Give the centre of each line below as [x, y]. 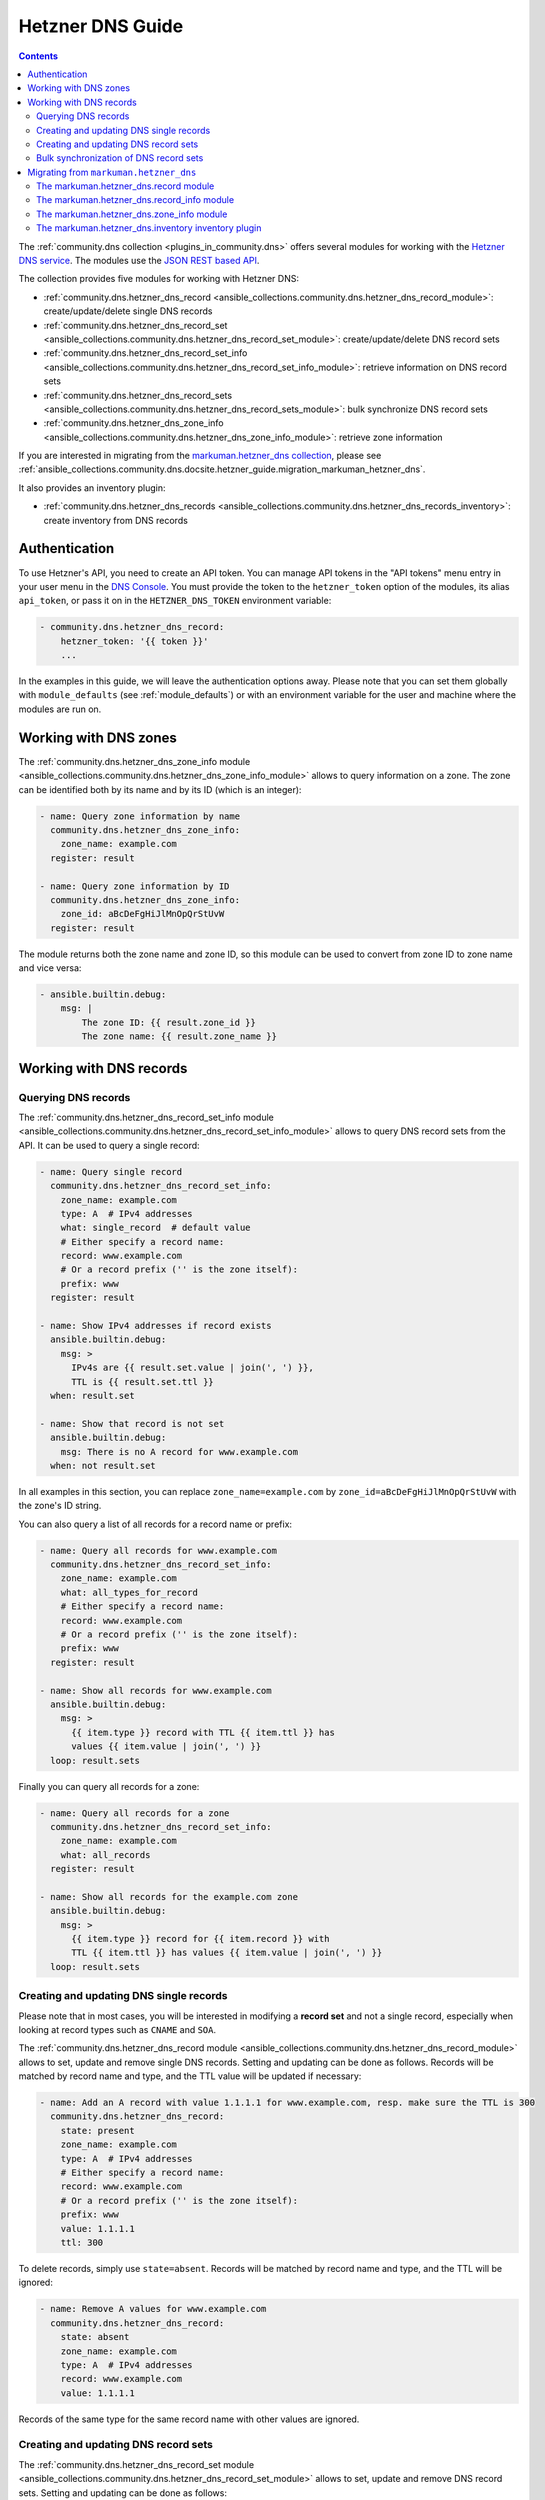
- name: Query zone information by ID [134, 886]
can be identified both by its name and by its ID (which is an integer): [160, 789]
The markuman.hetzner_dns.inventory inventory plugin [149, 228]
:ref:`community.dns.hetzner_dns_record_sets [138, 395]
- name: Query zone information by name [139, 816]
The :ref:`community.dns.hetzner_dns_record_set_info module [146, 1117]
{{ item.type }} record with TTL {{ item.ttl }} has [203, 1732]
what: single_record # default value [155, 1228]
